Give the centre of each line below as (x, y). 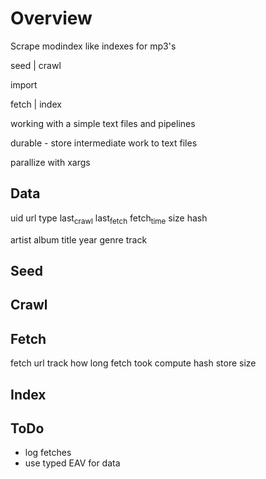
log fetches (48, 453)
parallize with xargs (50, 162)
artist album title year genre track (79, 239)
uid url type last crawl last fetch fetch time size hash (109, 219)
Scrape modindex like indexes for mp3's (93, 46)
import (24, 84)
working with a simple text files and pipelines (103, 123)
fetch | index (36, 104)
